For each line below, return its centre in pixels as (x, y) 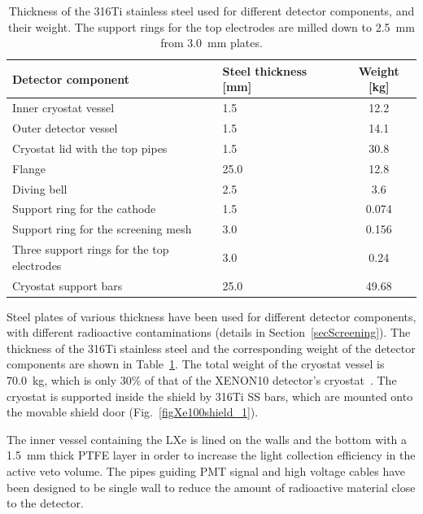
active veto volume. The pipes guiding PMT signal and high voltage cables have (206, 471)
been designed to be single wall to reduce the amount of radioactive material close (211, 487)
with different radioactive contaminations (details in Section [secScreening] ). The (209, 332)
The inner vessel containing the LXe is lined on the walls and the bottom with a (207, 439)
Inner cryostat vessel (63, 108)
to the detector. (45, 503)
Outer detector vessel (65, 128)
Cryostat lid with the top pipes (90, 148)
